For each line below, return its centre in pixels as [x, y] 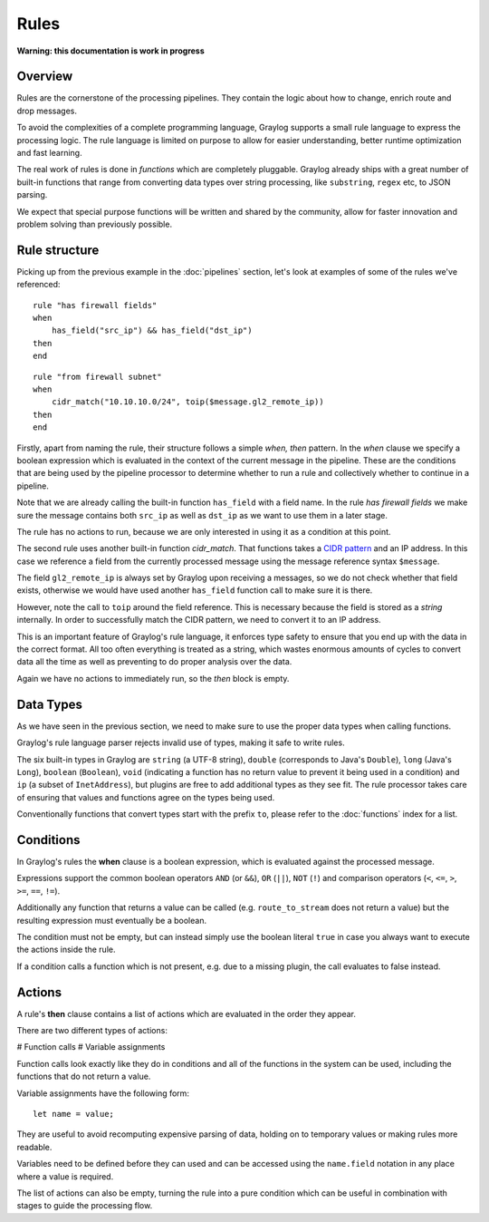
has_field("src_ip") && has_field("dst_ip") [152, 330]
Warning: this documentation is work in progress [111, 51]
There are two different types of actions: [92, 1030]
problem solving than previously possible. [94, 224]
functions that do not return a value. [84, 1077]
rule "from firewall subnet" [97, 377]
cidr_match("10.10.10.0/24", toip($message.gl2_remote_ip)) [188, 402]
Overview [45, 77]
